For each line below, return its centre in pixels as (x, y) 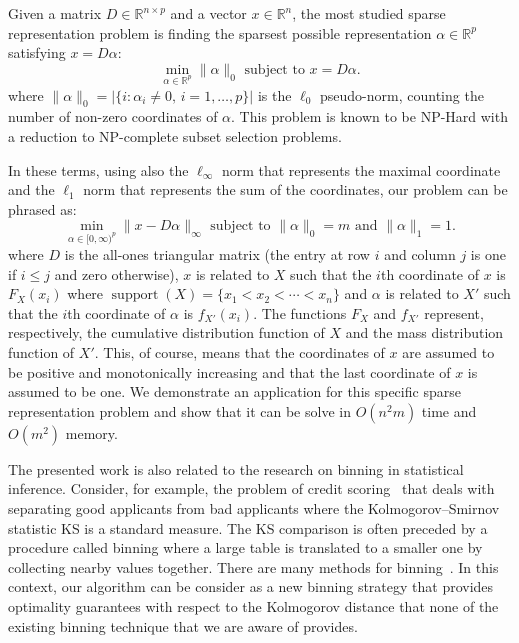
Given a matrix (55, 13)
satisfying (37, 52)
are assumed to (448, 352)
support (135, 295)
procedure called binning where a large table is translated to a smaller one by (245, 547)
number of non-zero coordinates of (113, 116)
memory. (91, 432)
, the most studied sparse (369, 13)
